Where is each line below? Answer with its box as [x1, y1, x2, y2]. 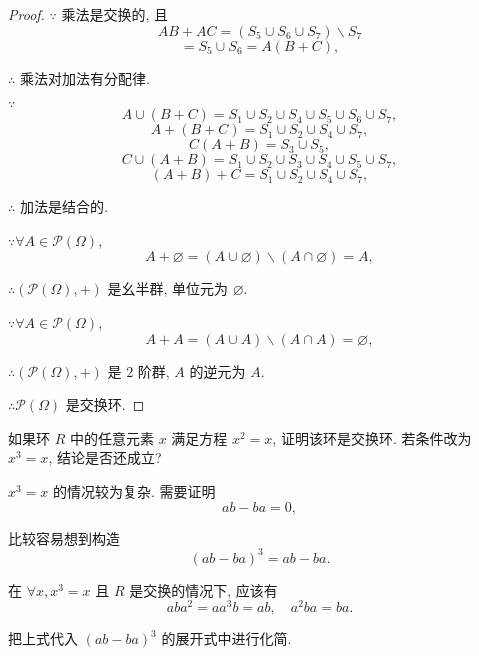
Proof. [8, 4, 45, 24]
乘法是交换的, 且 [61, 4, 169, 24]
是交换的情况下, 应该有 [129, 579, 278, 600]
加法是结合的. [19, 196, 108, 217]
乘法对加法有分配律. [19, 67, 150, 88]
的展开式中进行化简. [161, 628, 292, 649]
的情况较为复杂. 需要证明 [53, 480, 216, 501]
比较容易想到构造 [8, 527, 120, 548]
